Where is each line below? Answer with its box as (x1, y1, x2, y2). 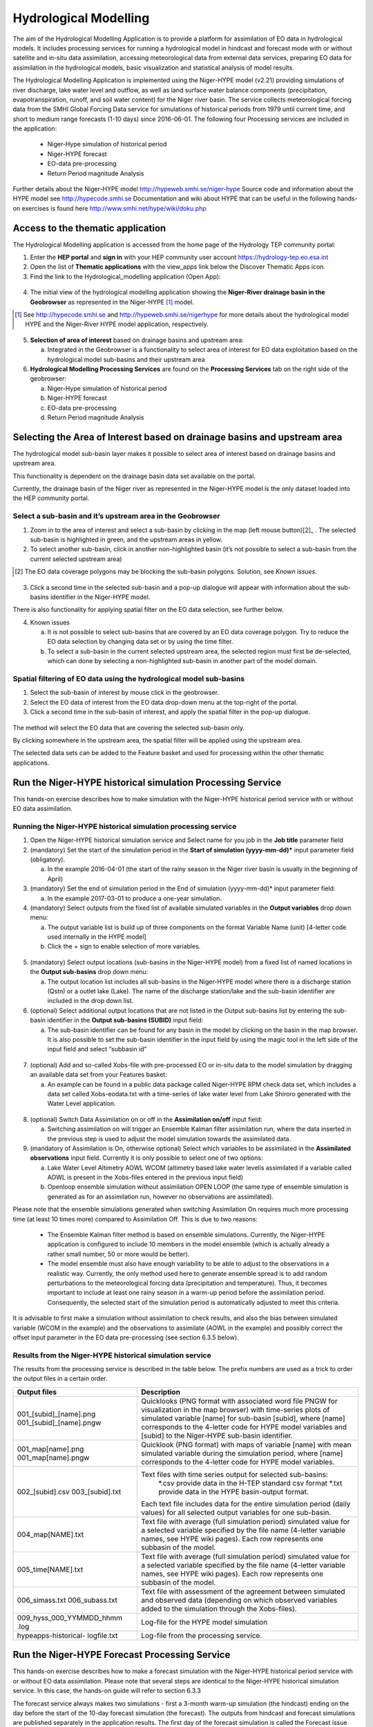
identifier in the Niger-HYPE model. (50, 593, 151, 601)
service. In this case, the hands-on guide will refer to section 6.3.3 (12, 1686, 202, 1695)
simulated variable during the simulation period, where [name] (140, 1448, 343, 1458)
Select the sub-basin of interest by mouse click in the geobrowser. (30, 688, 220, 697)
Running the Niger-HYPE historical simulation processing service (12, 821, 237, 831)
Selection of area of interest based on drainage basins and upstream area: (30, 336, 245, 344)
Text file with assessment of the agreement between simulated (140, 1586, 345, 1596)
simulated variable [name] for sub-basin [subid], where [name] (140, 1413, 345, 1423)
